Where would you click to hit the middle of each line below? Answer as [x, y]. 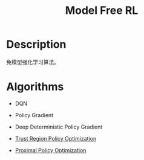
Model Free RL [102, 11]
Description [36, 44]
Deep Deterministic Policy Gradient [59, 127]
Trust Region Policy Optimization [56, 138]
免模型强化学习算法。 [33, 62]
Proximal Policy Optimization [51, 150]
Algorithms [35, 87]
